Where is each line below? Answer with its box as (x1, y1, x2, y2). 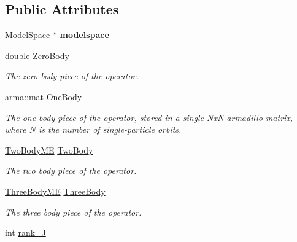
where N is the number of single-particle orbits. (5, 123, 182, 136)
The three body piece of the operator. (5, 205, 142, 218)
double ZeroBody (5, 49, 69, 61)
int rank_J (5, 226, 46, 239)
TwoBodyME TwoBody (5, 143, 93, 156)
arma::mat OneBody (5, 90, 82, 103)
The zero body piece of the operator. (5, 69, 139, 82)
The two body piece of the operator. (5, 164, 137, 177)
